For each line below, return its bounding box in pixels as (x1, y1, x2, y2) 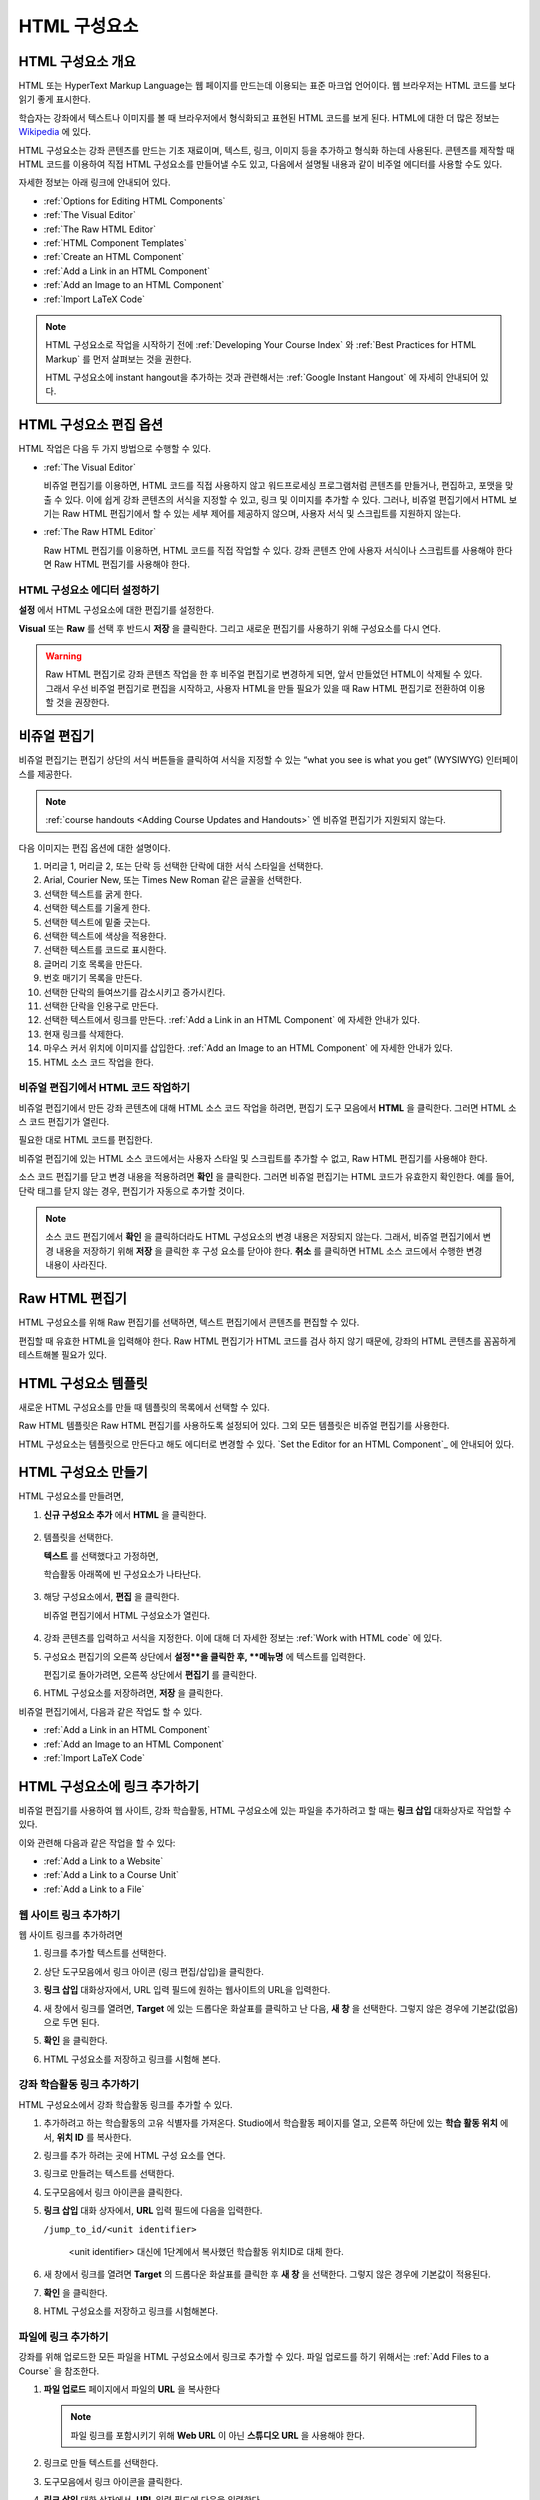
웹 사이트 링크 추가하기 (18, 1908, 121, 1922)
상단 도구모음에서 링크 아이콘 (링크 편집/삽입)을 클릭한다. (43, 1965, 265, 1977)
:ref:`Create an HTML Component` (43, 251, 185, 263)
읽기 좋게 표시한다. (18, 93, 91, 105)
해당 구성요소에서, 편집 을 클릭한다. (43, 1591, 180, 1603)
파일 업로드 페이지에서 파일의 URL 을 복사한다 (43, 2383, 221, 2395)
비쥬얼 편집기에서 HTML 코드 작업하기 (18, 1081, 190, 1095)
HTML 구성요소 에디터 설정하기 (18, 583, 160, 597)
